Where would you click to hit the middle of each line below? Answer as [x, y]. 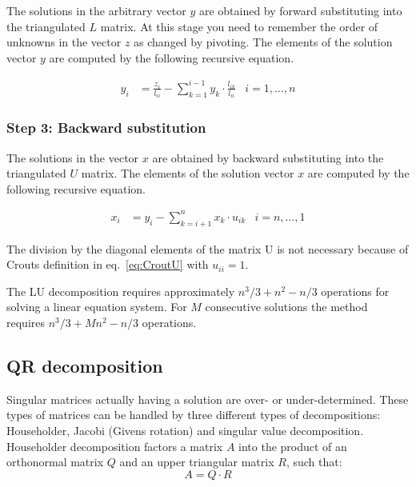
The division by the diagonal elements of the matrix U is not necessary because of [208, 248]
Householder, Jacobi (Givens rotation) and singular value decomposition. [185, 431]
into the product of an [293, 446]
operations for [355, 291]
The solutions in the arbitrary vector [96, 10]
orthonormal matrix [55, 462]
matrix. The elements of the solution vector [188, 173]
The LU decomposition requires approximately [121, 291]
